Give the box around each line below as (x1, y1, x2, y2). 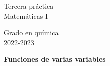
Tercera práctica (4, 1, 54, 11)
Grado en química (4, 27, 59, 38)
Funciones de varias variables (4, 54, 106, 64)
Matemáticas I (4, 10, 48, 21)
